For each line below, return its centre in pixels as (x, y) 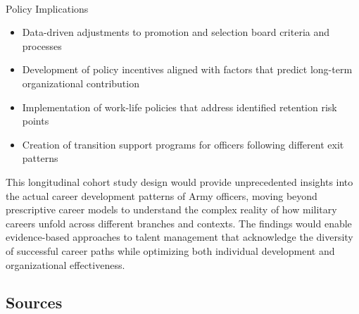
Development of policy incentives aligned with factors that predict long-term (187, 69)
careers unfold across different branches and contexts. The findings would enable (179, 223)
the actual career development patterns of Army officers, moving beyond (162, 195)
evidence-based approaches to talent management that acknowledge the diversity (179, 237)
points (36, 121)
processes (42, 45)
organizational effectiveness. (65, 264)
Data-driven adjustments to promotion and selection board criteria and (176, 32)
